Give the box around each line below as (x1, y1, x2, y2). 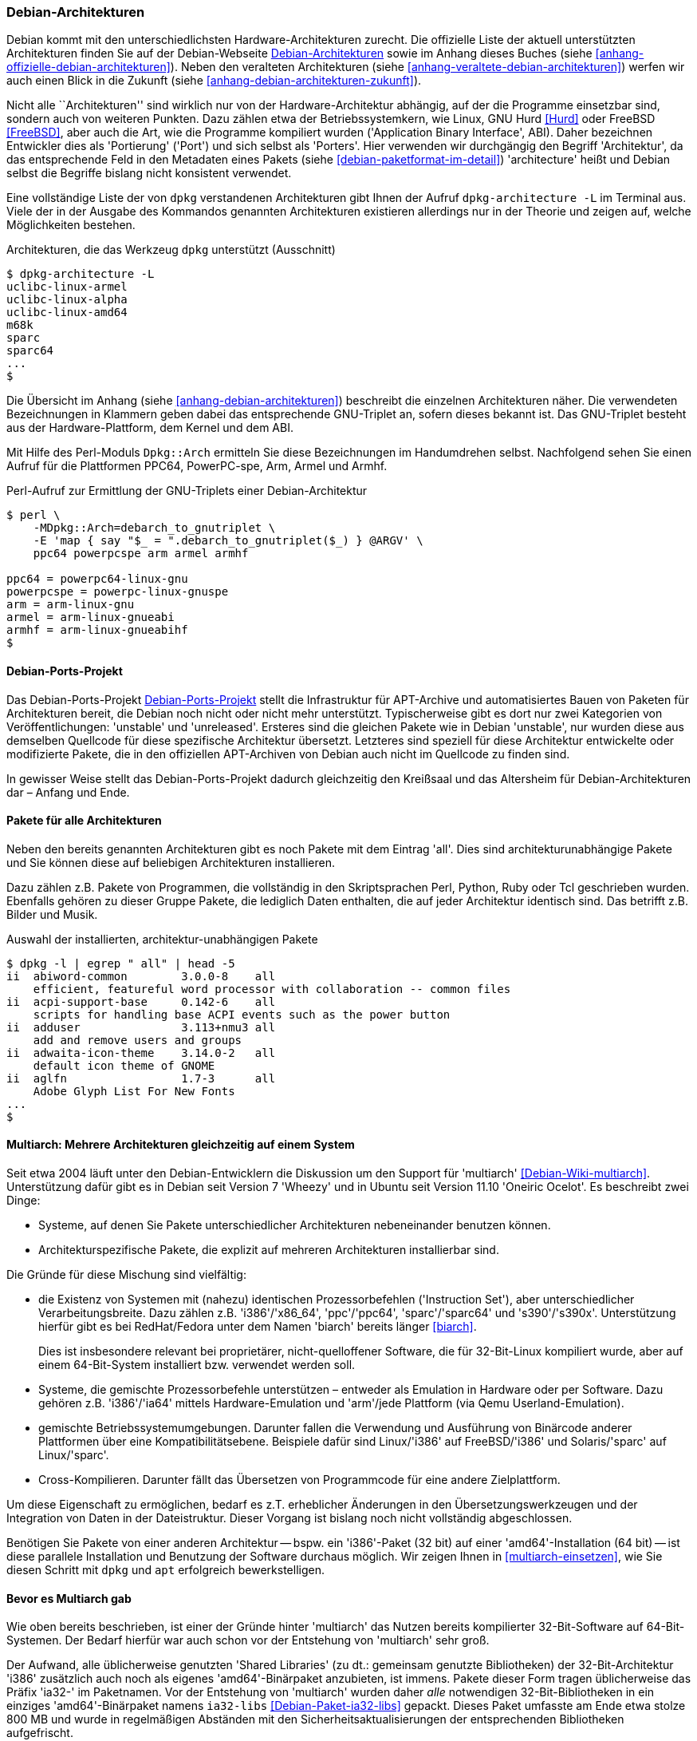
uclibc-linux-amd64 (6, 306, 128, 319)
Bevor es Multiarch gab (6, 1591, 132, 1605)
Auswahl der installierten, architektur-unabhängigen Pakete (6, 932, 318, 946)
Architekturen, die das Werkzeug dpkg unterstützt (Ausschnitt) (6, 243, 336, 257)
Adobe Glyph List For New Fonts (33, 1084, 235, 1098)
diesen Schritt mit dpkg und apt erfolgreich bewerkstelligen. (6, 1563, 325, 1577)
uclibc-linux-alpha (6, 293, 128, 307)
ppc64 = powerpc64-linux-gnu (6, 572, 188, 586)
